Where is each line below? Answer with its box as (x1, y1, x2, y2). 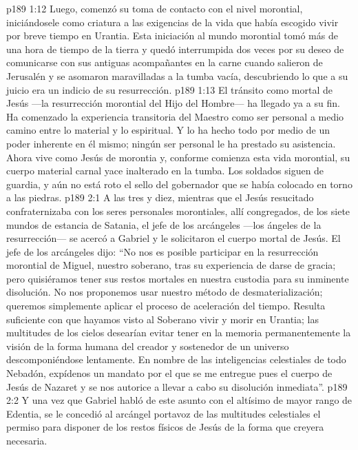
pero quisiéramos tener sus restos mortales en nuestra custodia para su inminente (6, 271, 349, 285)
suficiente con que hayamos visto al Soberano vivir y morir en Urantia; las (6, 311, 319, 326)
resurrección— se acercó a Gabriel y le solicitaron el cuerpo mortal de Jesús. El (6, 231, 341, 245)
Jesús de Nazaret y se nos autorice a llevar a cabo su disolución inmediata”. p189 (6, 379, 348, 393)
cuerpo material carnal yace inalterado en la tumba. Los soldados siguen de (6, 163, 324, 178)
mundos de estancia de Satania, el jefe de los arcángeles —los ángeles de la (6, 217, 322, 232)
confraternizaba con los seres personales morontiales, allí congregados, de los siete (6, 203, 350, 218)
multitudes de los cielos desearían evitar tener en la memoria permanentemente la (6, 325, 351, 340)
